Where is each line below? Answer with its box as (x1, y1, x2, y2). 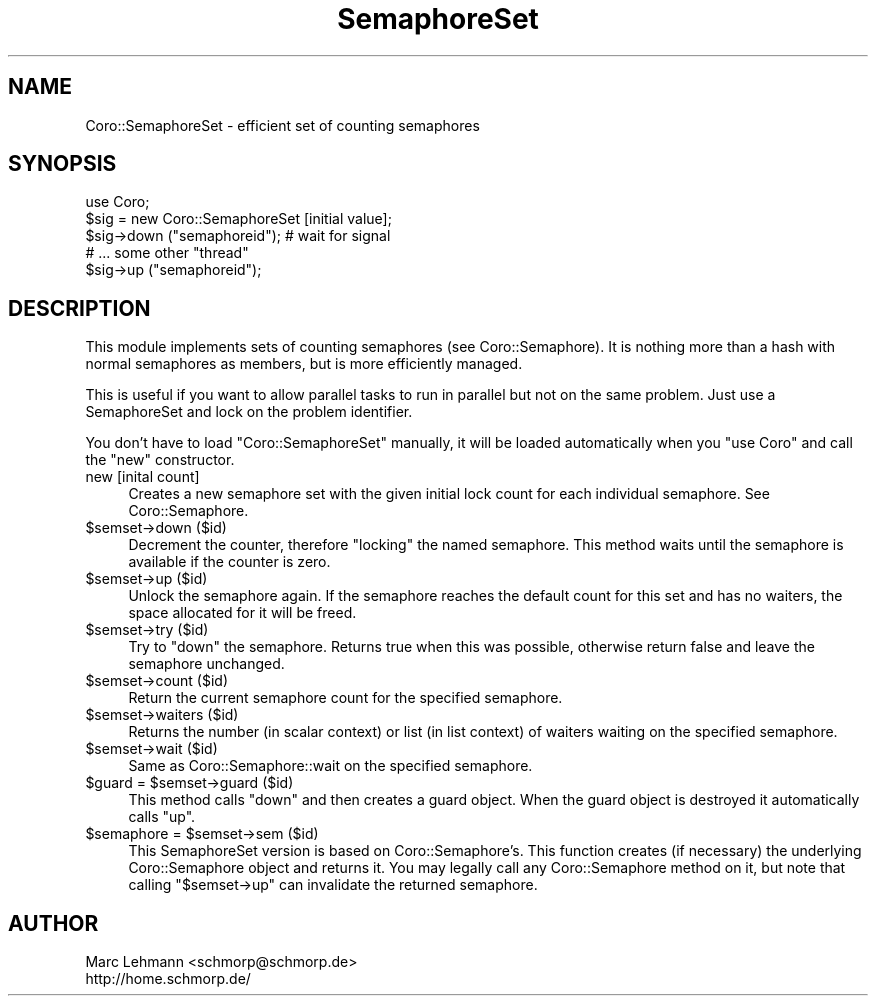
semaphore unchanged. (128, 655, 285, 673)
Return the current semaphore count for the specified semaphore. (128, 689, 563, 707)
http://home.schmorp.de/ (85, 970, 251, 988)
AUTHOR (8, 910, 99, 936)
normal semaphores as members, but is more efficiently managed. (85, 355, 523, 373)
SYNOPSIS (8, 151, 117, 177)
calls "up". (128, 808, 196, 826)
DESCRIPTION (8, 295, 151, 321)
